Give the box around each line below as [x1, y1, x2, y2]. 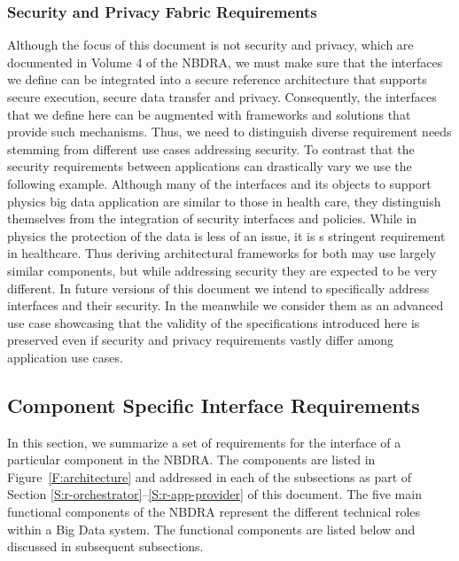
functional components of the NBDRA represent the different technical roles [7, 503, 421, 521]
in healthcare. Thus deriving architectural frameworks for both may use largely [7, 244, 436, 262]
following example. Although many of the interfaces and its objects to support [7, 174, 432, 192]
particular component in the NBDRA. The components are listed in [7, 450, 376, 469]
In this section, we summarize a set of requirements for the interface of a [7, 432, 401, 451]
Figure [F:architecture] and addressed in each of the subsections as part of [7, 467, 412, 486]
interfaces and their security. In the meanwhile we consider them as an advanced [7, 296, 444, 315]
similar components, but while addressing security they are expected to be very [7, 261, 438, 279]
